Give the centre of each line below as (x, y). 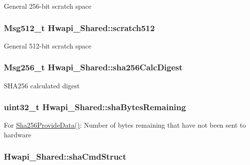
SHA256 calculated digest (42, 85)
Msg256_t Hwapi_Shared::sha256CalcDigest (93, 67)
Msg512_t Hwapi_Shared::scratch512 (79, 27)
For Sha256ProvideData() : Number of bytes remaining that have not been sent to (125, 125)
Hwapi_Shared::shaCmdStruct (65, 156)
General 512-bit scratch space (48, 45)
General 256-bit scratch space (48, 6)
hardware (18, 135)
